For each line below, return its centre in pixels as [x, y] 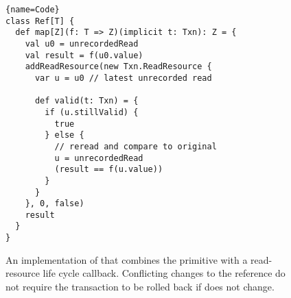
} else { [65, 135]
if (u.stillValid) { [92, 112]
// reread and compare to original [136, 146]
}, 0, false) [55, 204]
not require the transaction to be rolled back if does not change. [140, 286]
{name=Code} [33, 10]
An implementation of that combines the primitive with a [127, 259]
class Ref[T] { [40, 21]
